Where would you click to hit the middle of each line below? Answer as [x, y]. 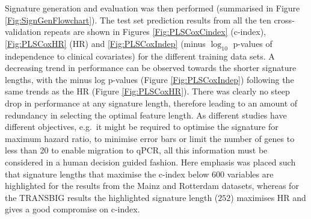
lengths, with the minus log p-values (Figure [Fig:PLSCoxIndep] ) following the [149, 79]
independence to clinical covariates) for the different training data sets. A [140, 56]
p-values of [253, 43]
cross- [284, 20]
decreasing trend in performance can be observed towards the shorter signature [151, 68]
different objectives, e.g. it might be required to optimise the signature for [142, 127]
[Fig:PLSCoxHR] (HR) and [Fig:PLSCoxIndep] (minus [105, 43]
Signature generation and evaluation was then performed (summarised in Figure [152, 8]
